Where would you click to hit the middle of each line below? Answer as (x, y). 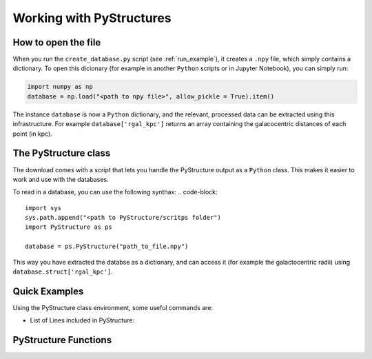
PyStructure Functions (62, 340)
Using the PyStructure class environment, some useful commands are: (113, 307)
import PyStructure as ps (69, 227)
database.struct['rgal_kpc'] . (63, 271)
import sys (43, 208)
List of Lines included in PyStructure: (82, 320)
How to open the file (57, 42)
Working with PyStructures (92, 18)
